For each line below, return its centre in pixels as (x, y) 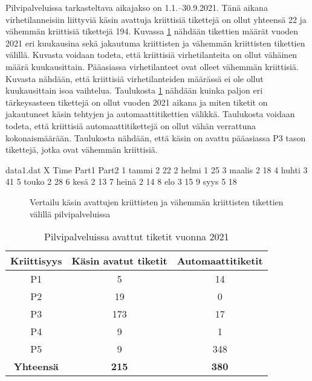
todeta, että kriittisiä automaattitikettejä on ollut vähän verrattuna (131, 125)
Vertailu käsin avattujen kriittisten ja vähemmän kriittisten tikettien (157, 201)
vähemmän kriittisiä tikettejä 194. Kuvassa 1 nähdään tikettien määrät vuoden (152, 31)
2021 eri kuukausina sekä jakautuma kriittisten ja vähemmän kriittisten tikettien (155, 43)
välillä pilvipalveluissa (70, 213)
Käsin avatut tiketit (119, 261)
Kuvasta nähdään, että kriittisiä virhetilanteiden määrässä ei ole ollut (135, 78)
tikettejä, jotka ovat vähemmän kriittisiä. (82, 149)
